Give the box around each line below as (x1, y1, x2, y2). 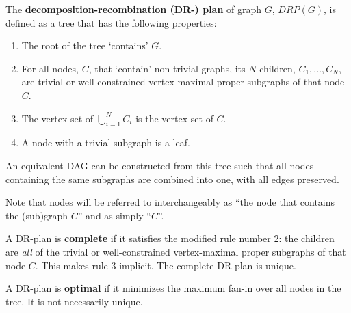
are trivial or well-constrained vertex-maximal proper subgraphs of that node (21, 74, 345, 89)
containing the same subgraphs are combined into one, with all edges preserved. (5, 172, 339, 186)
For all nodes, (21, 61, 79, 75)
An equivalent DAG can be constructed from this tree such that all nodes (5, 158, 314, 172)
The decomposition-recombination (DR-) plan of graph (5, 2, 262, 16)
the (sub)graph (5, 208, 68, 222)
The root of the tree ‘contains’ (21, 38, 148, 53)
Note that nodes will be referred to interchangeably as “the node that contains (5, 195, 335, 209)
